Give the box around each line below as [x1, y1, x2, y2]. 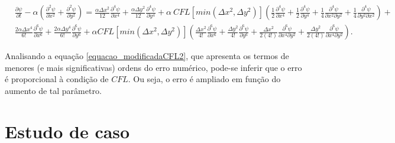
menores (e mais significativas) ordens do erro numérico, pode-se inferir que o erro [5, 61, 302, 73]
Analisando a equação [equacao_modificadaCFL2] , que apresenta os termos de [5, 50, 289, 62]
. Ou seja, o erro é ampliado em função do [128, 73, 281, 85]
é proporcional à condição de [5, 73, 109, 85]
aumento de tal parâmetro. [5, 84, 102, 96]
